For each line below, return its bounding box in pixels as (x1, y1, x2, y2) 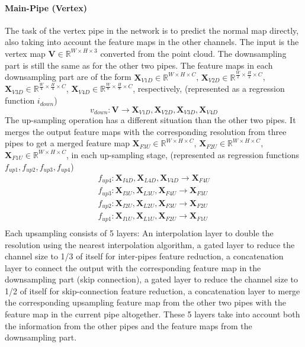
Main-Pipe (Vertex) (5, 1, 87, 14)
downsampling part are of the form (5, 70, 131, 83)
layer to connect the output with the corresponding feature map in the (5, 261, 261, 274)
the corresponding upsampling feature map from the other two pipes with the (5, 296, 286, 309)
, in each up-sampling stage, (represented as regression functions (66, 148, 300, 160)
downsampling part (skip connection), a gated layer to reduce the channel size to (5, 273, 298, 285)
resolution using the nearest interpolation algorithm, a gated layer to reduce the (5, 238, 295, 250)
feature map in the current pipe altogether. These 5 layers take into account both (5, 308, 300, 320)
